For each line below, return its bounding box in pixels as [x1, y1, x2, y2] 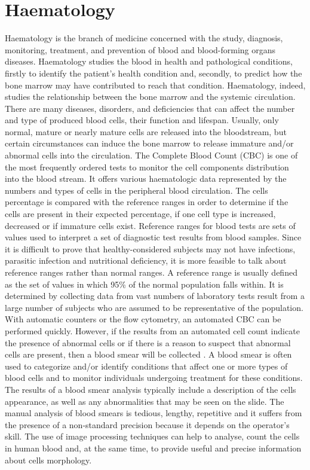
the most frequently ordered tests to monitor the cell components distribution [5, 160, 289, 173]
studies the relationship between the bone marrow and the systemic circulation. [5, 90, 296, 103]
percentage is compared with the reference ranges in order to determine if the [5, 196, 288, 208]
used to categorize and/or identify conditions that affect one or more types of [5, 359, 288, 372]
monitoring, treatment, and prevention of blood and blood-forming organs [5, 43, 276, 56]
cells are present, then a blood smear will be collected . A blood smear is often [5, 348, 292, 361]
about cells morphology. [5, 453, 92, 466]
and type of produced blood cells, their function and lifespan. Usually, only [5, 114, 279, 126]
